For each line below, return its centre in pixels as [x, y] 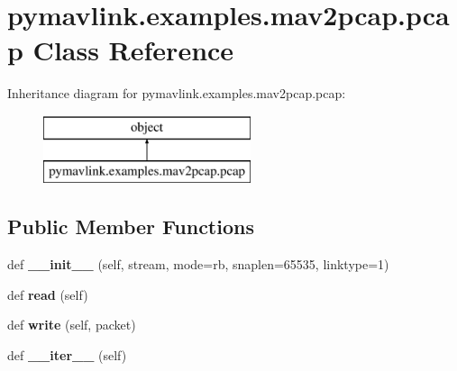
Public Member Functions [131, 226]
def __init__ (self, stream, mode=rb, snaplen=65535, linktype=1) [198, 264]
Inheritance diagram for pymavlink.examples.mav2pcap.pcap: [177, 93]
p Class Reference [121, 50]
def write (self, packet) [72, 325]
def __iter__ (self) [67, 355]
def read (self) [48, 294]
